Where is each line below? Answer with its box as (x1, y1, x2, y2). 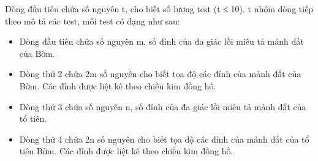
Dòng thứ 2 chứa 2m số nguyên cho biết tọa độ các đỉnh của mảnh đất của (19, 67, 301, 80)
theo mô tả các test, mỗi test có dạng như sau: (5, 14, 180, 27)
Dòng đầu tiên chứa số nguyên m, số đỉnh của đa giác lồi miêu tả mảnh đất (19, 35, 304, 48)
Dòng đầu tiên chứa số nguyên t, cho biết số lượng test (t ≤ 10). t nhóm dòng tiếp (5, 2, 314, 15)
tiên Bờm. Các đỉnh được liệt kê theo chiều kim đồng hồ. (19, 144, 233, 157)
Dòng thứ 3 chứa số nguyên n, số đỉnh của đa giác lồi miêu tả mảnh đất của (19, 100, 306, 113)
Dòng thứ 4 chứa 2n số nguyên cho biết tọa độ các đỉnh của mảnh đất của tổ (19, 132, 309, 145)
